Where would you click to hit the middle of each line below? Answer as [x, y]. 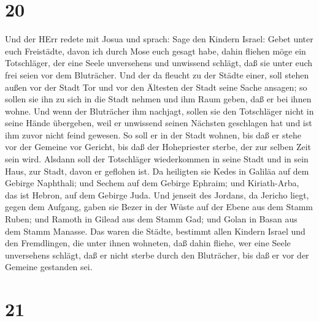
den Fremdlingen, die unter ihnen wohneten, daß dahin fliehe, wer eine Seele [148, 243]
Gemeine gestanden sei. [49, 267]
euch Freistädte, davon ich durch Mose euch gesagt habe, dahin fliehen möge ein [156, 51]
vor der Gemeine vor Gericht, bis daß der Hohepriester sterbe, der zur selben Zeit [158, 147]
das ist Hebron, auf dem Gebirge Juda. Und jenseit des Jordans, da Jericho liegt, [157, 194]
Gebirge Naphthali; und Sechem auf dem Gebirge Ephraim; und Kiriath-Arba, [152, 183]
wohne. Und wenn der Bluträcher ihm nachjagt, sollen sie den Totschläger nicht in [159, 111]
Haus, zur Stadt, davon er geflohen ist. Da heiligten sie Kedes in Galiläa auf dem [157, 171]
